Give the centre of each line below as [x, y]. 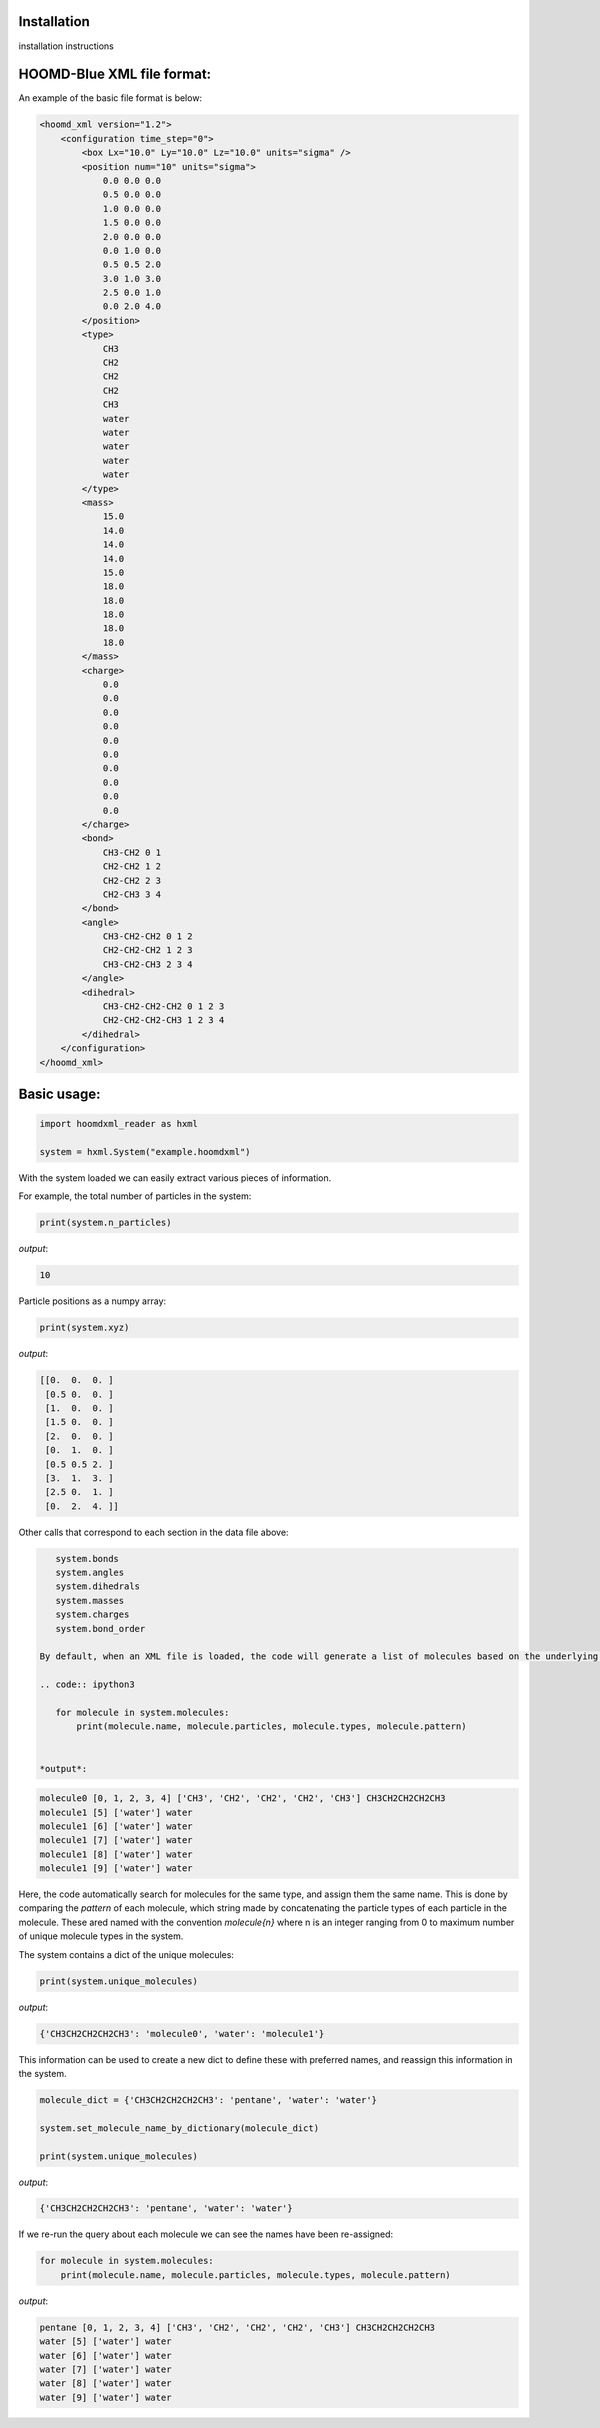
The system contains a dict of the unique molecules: [126, 1954]
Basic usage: [59, 1093]
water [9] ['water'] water [105, 2397]
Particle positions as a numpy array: [92, 1301]
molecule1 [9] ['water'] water [116, 1868]
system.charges [92, 1614]
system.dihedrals [97, 1586]
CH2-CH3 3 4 [132, 894]
